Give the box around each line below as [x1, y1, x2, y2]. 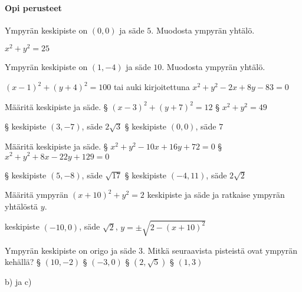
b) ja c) [5, 276, 32, 288]
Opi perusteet [5, 1, 62, 14]
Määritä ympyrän [5, 188, 68, 201]
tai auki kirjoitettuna [113, 81, 190, 93]
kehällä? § [5, 255, 41, 268]
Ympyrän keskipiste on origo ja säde [5, 244, 136, 256]
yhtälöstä [5, 200, 38, 212]
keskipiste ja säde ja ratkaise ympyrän [147, 188, 285, 201]
